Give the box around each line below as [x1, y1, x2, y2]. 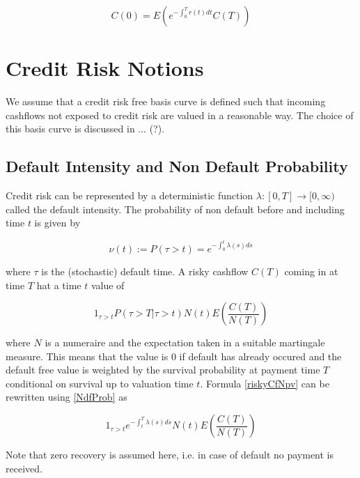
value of [91, 277, 125, 292]
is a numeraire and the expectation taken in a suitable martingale [45, 335, 325, 350]
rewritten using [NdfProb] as [6, 390, 127, 404]
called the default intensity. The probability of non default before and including [6, 201, 345, 216]
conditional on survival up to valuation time [6, 376, 194, 390]
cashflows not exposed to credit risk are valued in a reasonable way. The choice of [6, 107, 354, 122]
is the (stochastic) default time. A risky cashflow [41, 263, 249, 278]
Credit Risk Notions [6, 54, 204, 82]
